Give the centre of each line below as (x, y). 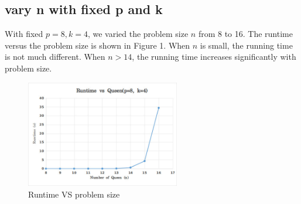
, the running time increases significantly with (214, 57)
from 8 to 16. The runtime (245, 34)
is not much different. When (55, 57)
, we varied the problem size (138, 34)
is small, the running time (246, 45)
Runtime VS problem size (74, 194)
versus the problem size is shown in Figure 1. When (98, 45)
